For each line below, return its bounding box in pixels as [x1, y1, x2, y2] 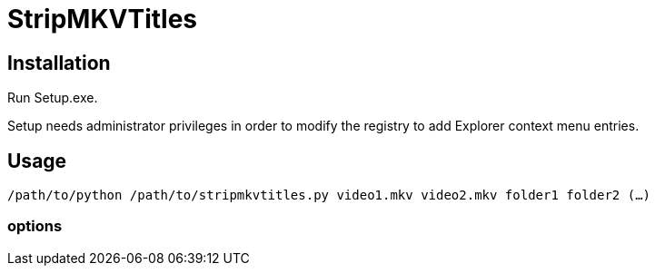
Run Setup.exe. [7, 90, 98, 106]
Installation [7, 51, 111, 74]
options [7, 217, 63, 236]
